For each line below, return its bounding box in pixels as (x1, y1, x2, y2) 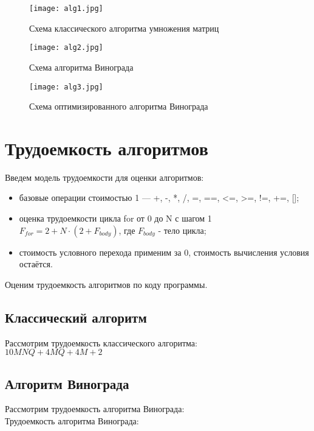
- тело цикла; (158, 223, 206, 236)
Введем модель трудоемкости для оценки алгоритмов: (5, 170, 204, 183)
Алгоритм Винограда (5, 374, 129, 393)
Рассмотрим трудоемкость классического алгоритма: (5, 336, 197, 349)
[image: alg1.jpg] (29, 4, 103, 13)
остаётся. (19, 258, 53, 270)
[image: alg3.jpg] (29, 82, 103, 91)
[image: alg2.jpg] (29, 43, 103, 52)
